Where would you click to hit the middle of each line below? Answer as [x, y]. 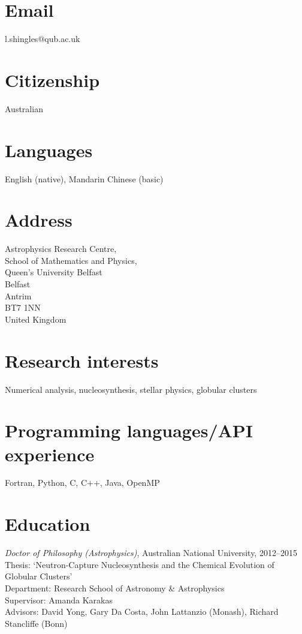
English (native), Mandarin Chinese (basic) [84, 178]
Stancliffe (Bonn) [36, 623]
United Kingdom [36, 319]
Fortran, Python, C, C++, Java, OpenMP [82, 483]
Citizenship [52, 79]
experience [50, 454]
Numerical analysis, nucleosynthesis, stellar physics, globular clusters [131, 389]
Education [48, 524]
